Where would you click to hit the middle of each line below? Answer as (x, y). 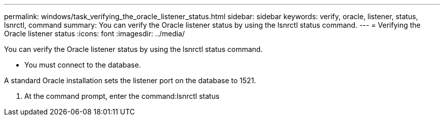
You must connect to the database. (83, 65)
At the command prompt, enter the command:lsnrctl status (122, 96)
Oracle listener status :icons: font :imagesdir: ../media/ (95, 34)
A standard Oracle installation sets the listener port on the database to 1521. (130, 80)
